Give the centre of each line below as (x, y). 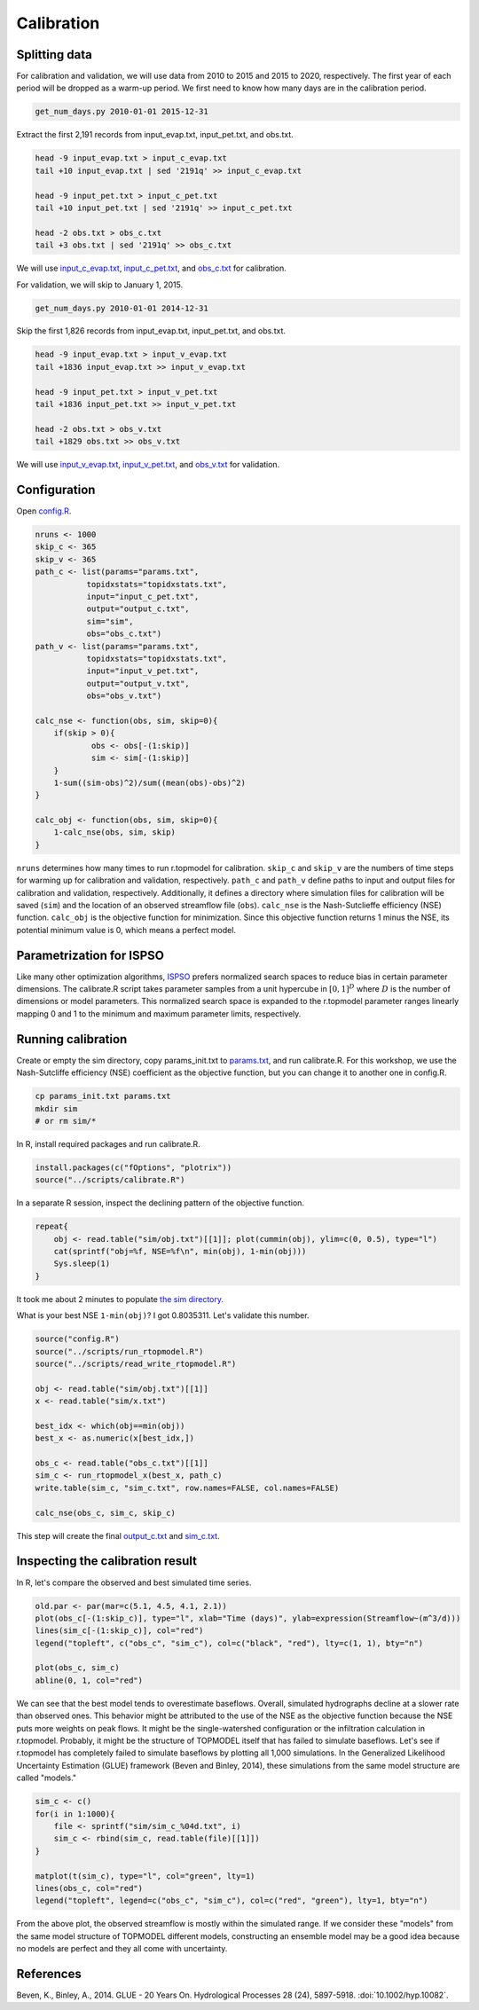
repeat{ (51, 1227)
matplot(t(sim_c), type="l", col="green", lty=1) (145, 1876)
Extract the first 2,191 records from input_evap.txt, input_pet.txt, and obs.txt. (155, 135)
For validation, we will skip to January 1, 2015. (100, 285)
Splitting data (54, 55)
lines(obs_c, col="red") (89, 1888)
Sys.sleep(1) (82, 1264)
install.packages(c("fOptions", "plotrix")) (133, 1167)
